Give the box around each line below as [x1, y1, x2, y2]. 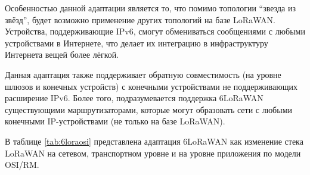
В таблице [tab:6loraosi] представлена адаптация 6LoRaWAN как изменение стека [5, 135, 303, 147]
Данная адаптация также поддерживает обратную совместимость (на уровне [5, 68, 281, 80]
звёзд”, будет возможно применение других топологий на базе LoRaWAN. [5, 13, 275, 26]
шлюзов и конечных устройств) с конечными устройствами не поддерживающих [5, 80, 297, 92]
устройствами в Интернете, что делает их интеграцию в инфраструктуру [5, 36, 268, 49]
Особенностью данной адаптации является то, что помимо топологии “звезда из [5, 2, 296, 14]
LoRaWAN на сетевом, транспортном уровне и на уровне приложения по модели [5, 146, 301, 159]
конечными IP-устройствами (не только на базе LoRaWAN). [5, 115, 225, 127]
